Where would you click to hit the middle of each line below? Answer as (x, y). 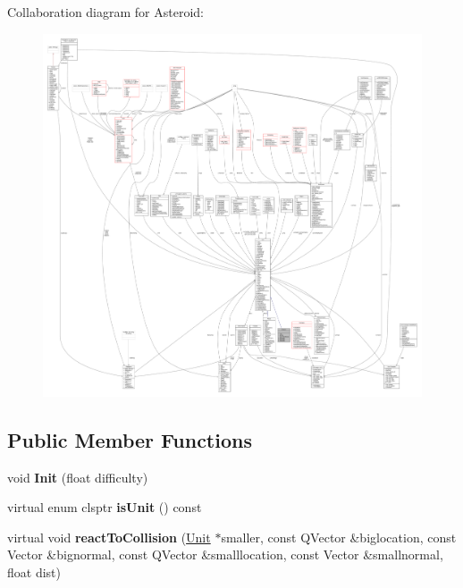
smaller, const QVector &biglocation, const (339, 537)
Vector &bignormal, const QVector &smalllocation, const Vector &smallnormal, (225, 554)
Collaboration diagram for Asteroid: (105, 12)
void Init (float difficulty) (78, 477)
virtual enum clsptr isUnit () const (105, 507)
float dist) (34, 571)
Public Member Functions (130, 439)
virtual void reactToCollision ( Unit (109, 537)
